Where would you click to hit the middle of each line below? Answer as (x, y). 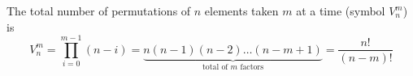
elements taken (241, 11)
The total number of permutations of (99, 11)
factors (252, 67)
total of (215, 67)
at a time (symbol (341, 11)
